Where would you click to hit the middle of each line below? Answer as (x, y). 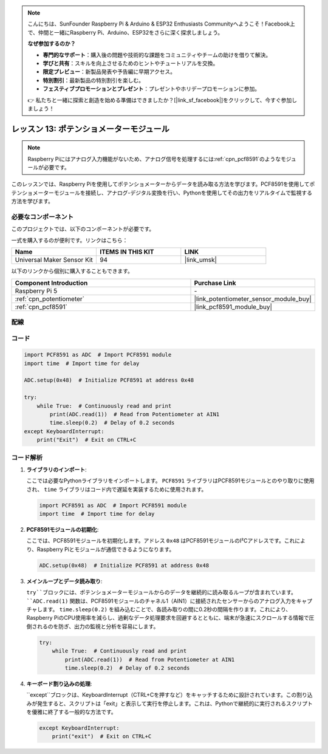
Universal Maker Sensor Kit (54, 260)
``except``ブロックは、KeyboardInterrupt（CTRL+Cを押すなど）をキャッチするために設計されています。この (162, 695)
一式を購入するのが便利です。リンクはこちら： (70, 240)
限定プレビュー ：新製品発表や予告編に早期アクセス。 (109, 72)
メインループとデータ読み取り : (64, 581)
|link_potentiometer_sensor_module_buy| (253, 299)
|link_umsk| (200, 260)
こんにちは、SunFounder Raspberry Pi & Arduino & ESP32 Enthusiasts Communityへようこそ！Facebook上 (162, 24)
